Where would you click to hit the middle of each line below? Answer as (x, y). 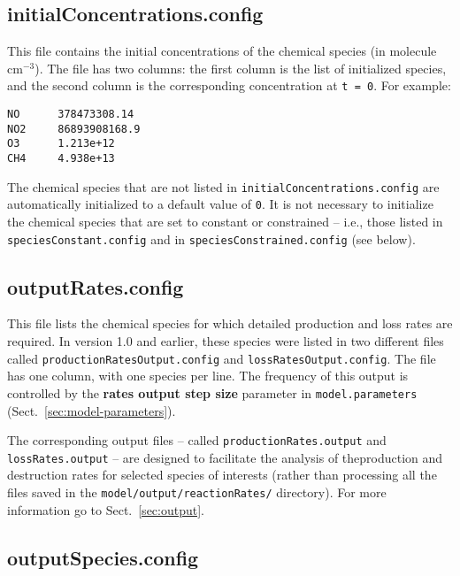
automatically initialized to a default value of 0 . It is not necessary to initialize (220, 204)
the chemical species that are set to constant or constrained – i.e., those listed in (225, 221)
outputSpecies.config (103, 557)
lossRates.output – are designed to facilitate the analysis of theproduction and (225, 457)
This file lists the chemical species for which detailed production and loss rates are (230, 323)
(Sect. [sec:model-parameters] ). (92, 410)
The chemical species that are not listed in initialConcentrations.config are (223, 186)
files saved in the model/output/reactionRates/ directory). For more (197, 492)
